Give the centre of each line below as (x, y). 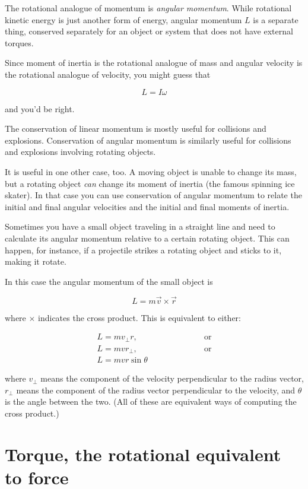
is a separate (276, 19)
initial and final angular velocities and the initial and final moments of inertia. (147, 206)
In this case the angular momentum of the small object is (109, 281)
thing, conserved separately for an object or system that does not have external (149, 31)
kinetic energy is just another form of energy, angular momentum (123, 19)
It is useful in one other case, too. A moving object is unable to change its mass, (151, 171)
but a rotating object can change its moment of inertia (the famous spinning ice (150, 183)
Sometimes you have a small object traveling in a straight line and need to (140, 226)
